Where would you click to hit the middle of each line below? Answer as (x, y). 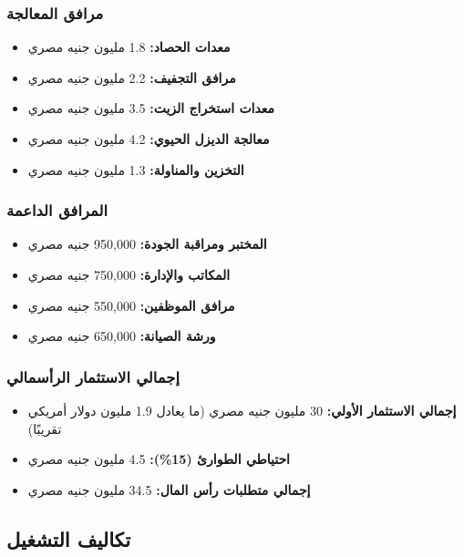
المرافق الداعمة (57, 210)
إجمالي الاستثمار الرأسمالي (93, 376)
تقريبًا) (45, 428)
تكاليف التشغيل (69, 538)
